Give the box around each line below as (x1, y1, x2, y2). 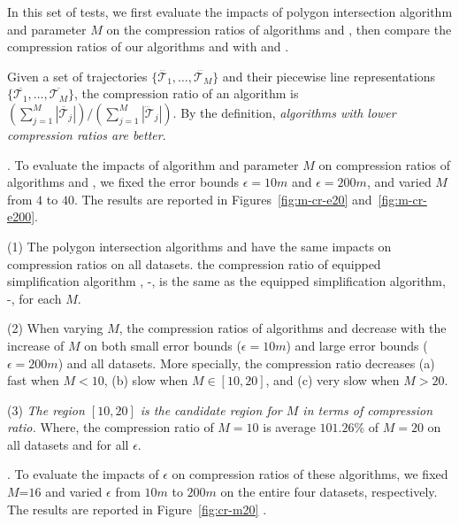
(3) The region (7, 400, 85, 419)
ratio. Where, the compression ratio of (7, 418, 214, 436)
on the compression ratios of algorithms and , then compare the (106, 19, 452, 38)
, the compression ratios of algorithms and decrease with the (119, 319, 447, 337)
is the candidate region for (140, 400, 282, 419)
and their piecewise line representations (222, 66, 436, 85)
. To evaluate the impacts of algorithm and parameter (7, 155, 299, 174)
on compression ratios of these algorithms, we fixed (172, 465, 448, 483)
